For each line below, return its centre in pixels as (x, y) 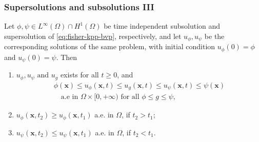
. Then (67, 57)
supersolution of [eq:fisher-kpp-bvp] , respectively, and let (93, 36)
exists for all (79, 75)
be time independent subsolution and (162, 26)
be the (214, 36)
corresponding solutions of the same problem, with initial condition (110, 46)
